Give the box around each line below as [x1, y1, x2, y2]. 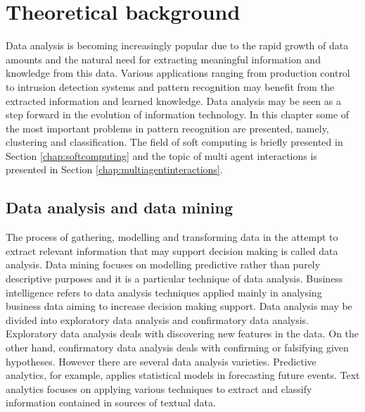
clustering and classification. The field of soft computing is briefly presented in [6, 135, 343, 149]
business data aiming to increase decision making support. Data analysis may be [6, 299, 352, 313]
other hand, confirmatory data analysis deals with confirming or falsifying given [6, 340, 349, 355]
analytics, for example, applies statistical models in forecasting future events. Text [6, 368, 360, 382]
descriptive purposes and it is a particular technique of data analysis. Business [6, 271, 343, 286]
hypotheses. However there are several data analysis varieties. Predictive [6, 354, 316, 368]
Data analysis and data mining [6, 196, 233, 218]
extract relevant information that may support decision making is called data [6, 243, 338, 258]
